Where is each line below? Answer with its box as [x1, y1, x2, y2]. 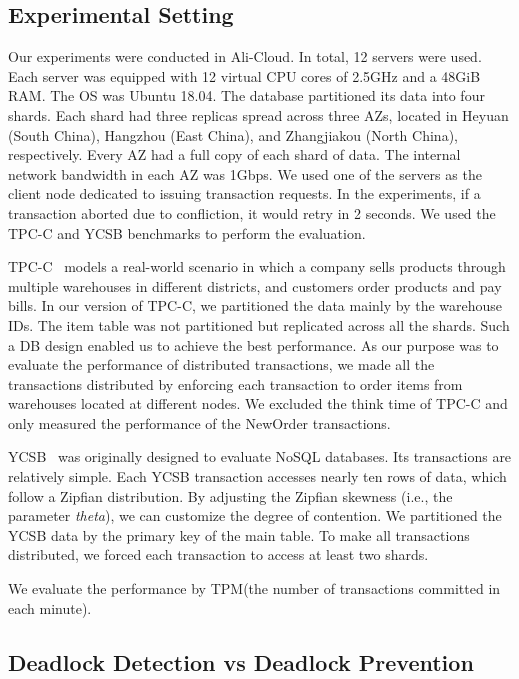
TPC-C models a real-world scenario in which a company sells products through [8, 256, 506, 277]
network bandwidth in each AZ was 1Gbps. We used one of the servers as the [8, 163, 482, 184]
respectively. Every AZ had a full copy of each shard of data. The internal [8, 144, 461, 165]
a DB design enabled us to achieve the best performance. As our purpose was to [8, 334, 499, 355]
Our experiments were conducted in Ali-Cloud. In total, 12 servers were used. [8, 46, 482, 67]
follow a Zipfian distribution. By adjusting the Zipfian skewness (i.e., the [8, 485, 453, 506]
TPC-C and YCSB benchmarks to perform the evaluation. [8, 222, 366, 243]
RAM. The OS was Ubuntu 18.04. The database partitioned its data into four [8, 85, 485, 106]
